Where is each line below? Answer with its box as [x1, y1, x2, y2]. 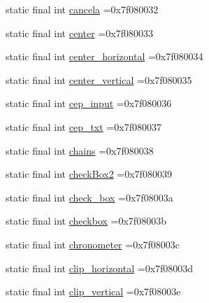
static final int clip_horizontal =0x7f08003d [6, 260, 194, 275]
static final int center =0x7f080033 [6, 25, 153, 40]
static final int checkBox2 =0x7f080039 [6, 167, 172, 181]
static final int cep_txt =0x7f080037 [6, 119, 161, 134]
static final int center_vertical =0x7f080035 [6, 72, 192, 87]
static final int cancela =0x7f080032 [6, 2, 159, 16]
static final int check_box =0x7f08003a [6, 190, 173, 204]
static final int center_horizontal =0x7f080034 [6, 49, 203, 64]
